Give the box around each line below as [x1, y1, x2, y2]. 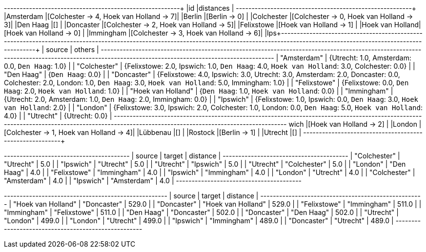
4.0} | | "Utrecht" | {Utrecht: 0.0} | [4, 112, 112, 120]
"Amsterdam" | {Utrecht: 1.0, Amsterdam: [280, 54, 411, 62]
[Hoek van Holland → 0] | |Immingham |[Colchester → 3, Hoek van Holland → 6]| [4, 29, 263, 37]
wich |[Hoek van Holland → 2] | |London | [288, 120, 422, 128]
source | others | [46, 45, 99, 54]
